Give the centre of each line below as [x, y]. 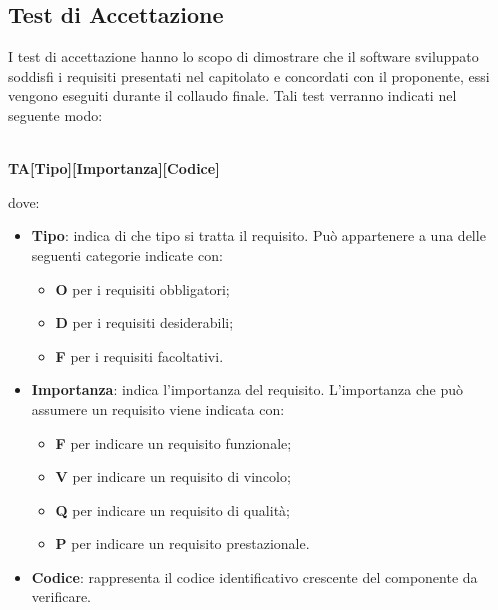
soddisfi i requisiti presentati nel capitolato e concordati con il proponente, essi [249, 75]
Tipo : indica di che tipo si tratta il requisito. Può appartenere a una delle [258, 235]
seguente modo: [55, 114]
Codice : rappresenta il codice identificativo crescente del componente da [254, 576]
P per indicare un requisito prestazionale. [182, 543]
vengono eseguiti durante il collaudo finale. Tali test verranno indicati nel [232, 95]
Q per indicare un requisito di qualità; [172, 509]
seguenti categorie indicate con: [127, 254]
